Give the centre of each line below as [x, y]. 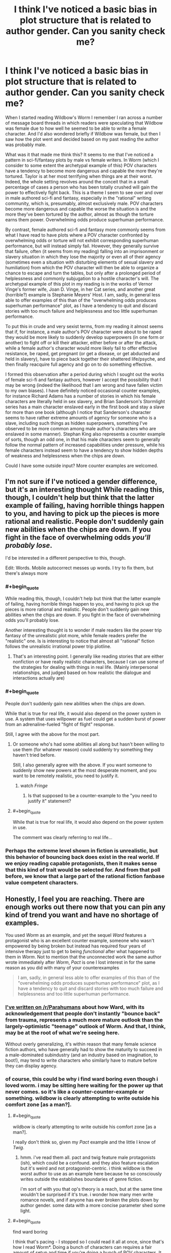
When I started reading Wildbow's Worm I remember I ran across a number [84, 117]
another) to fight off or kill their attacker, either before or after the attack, [81, 342]
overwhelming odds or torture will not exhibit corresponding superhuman [82, 240]
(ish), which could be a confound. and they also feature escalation [90, 1163]
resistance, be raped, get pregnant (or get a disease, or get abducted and [82, 353]
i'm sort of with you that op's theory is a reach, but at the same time [91, 1189]
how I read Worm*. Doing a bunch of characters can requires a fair [82, 1247]
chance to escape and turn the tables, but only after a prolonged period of [83, 273]
